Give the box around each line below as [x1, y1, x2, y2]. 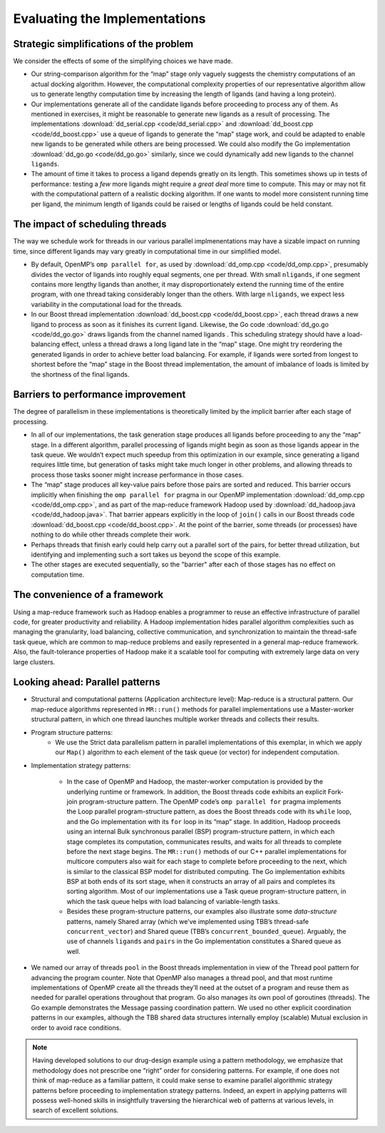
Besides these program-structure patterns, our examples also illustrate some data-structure [66, 907, 337, 916]
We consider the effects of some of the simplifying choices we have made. [13, 57, 233, 66]
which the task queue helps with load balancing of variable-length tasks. [66, 897, 280, 905]
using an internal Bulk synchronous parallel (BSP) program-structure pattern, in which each [66, 828, 335, 836]
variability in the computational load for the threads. [31, 300, 183, 308]
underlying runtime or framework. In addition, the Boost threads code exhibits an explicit [66, 787, 327, 796]
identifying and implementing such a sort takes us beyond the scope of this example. [31, 550, 281, 559]
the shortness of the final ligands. [31, 370, 130, 378]
